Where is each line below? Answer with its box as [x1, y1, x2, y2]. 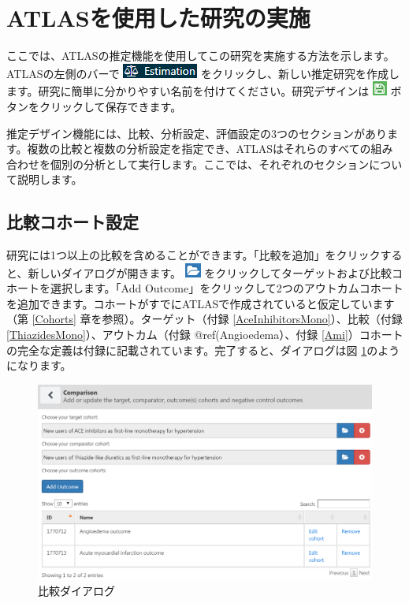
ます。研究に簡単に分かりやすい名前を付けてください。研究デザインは [6, 83, 370, 99]
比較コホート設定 [6, 210, 139, 234]
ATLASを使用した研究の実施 [6, 2, 310, 34]
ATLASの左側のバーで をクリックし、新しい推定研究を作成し [6, 65, 400, 81]
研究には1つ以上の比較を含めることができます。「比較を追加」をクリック [6, 247, 381, 263]
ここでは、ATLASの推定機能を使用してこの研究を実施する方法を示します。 [6, 47, 395, 64]
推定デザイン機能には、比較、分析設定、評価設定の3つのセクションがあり [6, 125, 387, 141]
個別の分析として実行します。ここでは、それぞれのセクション [50, 155, 370, 172]
